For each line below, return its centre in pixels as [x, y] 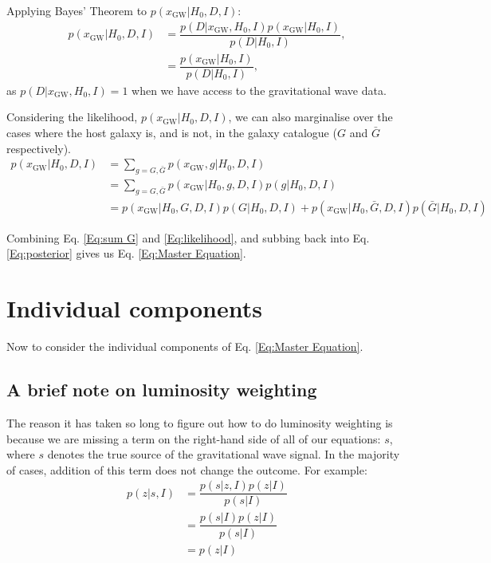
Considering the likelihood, [72, 117]
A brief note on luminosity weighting [162, 390]
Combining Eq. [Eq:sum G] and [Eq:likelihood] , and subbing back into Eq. [188, 237]
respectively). [39, 148]
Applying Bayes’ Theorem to [77, 10]
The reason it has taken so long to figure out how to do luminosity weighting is [200, 422]
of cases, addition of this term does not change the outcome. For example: [187, 469]
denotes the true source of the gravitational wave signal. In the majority [224, 454]
